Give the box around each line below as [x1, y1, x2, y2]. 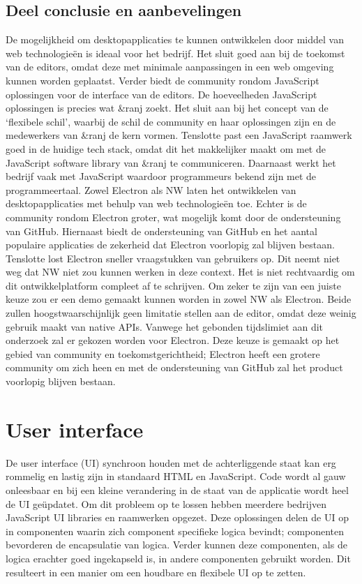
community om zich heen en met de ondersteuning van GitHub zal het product [6, 360, 343, 375]
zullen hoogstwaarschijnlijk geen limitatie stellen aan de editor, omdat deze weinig [6, 306, 356, 320]
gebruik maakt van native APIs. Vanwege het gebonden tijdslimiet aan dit [6, 319, 324, 334]
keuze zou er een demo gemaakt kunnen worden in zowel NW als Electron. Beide [6, 292, 352, 306]
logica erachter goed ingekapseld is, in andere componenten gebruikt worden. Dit [6, 551, 351, 565]
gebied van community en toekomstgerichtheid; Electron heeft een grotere [6, 346, 320, 361]
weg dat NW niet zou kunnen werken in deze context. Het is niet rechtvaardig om [6, 264, 355, 279]
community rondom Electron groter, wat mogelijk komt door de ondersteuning [6, 209, 341, 224]
